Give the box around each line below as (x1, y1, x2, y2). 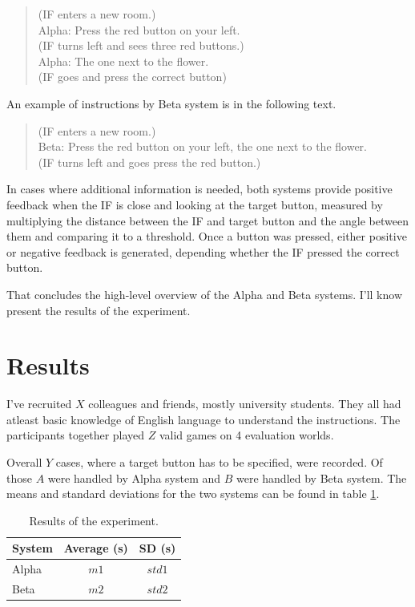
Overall (6, 454, 42, 470)
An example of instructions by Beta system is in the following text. (6, 95, 336, 111)
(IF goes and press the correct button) (38, 68, 227, 85)
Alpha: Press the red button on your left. (38, 21, 240, 38)
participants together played (6, 427, 145, 443)
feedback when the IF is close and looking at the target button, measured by (6, 196, 383, 212)
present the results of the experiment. (6, 301, 191, 318)
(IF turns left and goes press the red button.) (38, 153, 261, 170)
